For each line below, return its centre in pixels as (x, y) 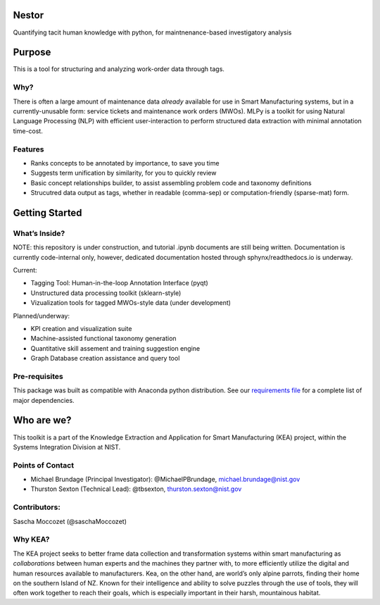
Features (28, 149)
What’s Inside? (39, 233)
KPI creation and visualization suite (81, 328)
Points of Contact (43, 465)
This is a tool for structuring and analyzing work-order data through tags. (119, 69)
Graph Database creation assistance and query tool (105, 358)
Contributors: (37, 507)
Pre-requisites (38, 376)
